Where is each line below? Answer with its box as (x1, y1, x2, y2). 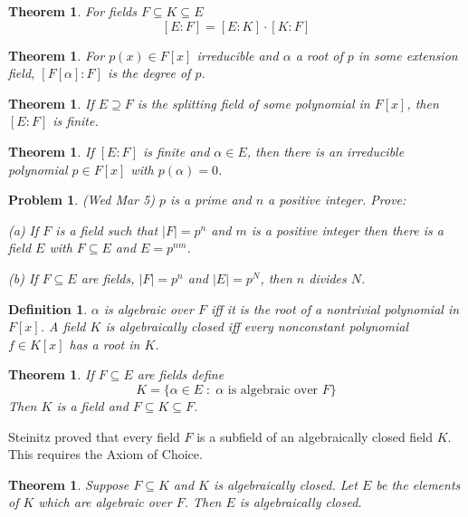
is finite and (142, 141, 210, 160)
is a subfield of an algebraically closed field (196, 426, 434, 445)
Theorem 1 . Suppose (8, 474, 129, 493)
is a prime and (169, 190, 252, 209)
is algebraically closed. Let (213, 474, 358, 493)
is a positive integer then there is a (251, 220, 444, 239)
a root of (295, 45, 343, 64)
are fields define (137, 365, 224, 384)
